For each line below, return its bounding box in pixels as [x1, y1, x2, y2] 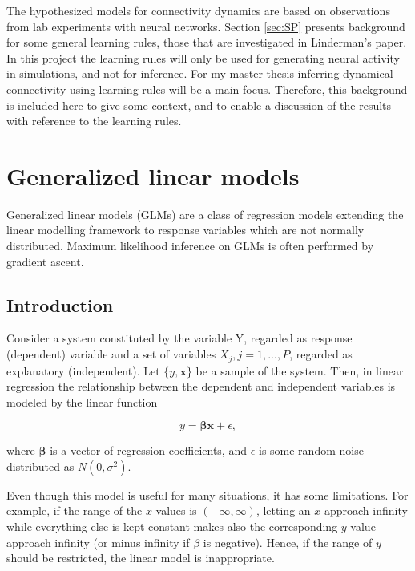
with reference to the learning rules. [6, 112, 182, 129]
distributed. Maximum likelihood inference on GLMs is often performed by [6, 237, 374, 254]
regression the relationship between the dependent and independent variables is [6, 378, 396, 395]
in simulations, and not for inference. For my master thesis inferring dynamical [6, 65, 393, 82]
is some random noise [258, 442, 364, 459]
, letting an [256, 502, 311, 519]
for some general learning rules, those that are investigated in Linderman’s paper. [6, 34, 407, 51]
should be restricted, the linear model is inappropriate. [6, 549, 275, 566]
